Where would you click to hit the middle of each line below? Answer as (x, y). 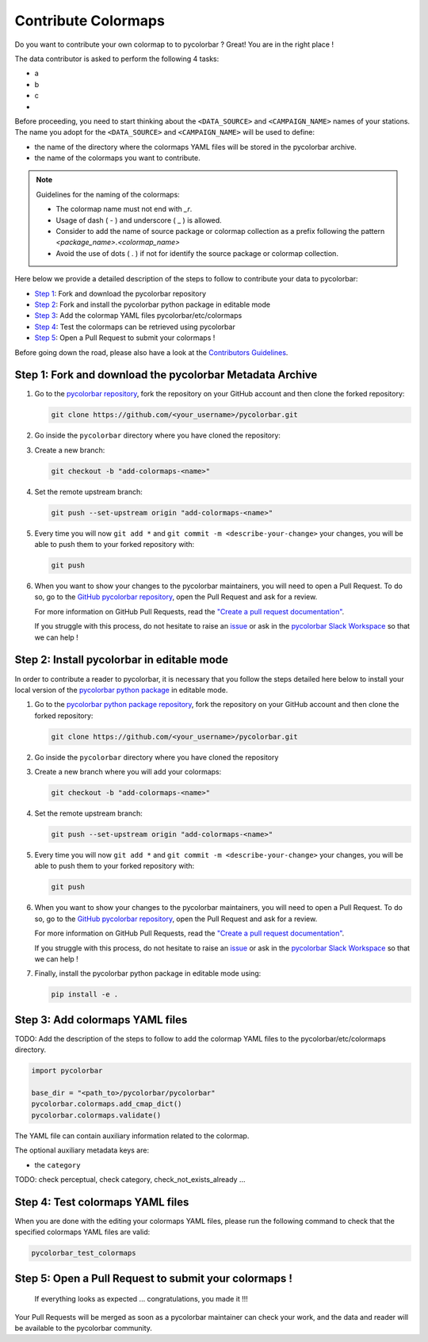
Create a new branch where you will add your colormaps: (128, 772)
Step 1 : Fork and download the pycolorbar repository (120, 293)
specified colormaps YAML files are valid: (82, 1232)
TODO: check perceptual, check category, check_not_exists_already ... (130, 1179)
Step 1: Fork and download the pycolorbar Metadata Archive (166, 375)
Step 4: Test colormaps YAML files (102, 1202)
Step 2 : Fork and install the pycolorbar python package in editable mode (153, 304)
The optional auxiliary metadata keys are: (82, 1150)
